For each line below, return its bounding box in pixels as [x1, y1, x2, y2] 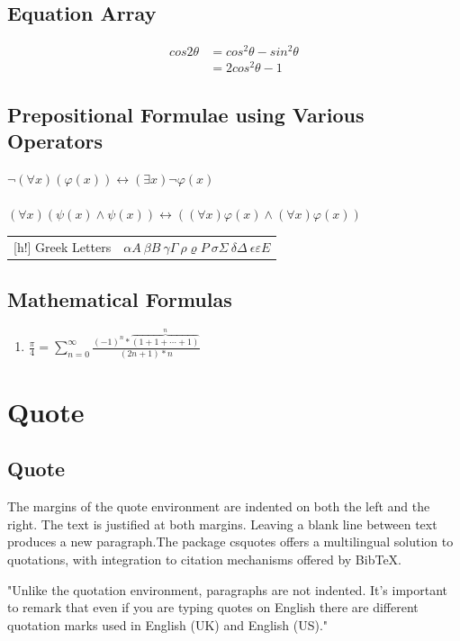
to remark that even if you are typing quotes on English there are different [7, 598, 419, 617]
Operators [7, 127, 103, 155]
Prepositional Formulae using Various [7, 100, 365, 128]
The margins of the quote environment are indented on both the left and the [7, 497, 430, 516]
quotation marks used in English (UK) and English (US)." [7, 615, 329, 634]
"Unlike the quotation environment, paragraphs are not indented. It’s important [7, 580, 448, 599]
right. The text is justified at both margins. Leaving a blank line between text [7, 514, 437, 533]
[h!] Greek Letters [14, 237, 112, 256]
